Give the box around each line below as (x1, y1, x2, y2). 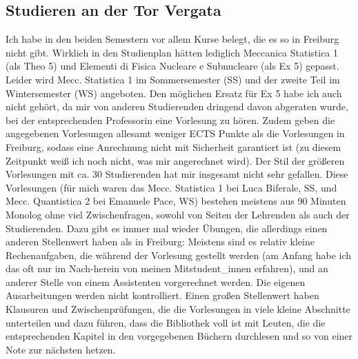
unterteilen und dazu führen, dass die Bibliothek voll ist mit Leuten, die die (6, 315, 326, 329)
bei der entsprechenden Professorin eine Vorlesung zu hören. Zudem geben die (6, 112, 335, 127)
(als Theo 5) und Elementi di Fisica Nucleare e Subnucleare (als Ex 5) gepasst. (6, 59, 339, 73)
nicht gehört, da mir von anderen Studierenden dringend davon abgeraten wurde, (6, 99, 348, 114)
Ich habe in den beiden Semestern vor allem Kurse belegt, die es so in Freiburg (6, 32, 339, 46)
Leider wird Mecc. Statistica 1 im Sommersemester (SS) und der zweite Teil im (6, 72, 340, 86)
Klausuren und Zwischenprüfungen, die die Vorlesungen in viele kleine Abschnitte (6, 302, 350, 316)
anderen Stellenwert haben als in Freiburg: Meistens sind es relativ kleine (6, 234, 315, 249)
